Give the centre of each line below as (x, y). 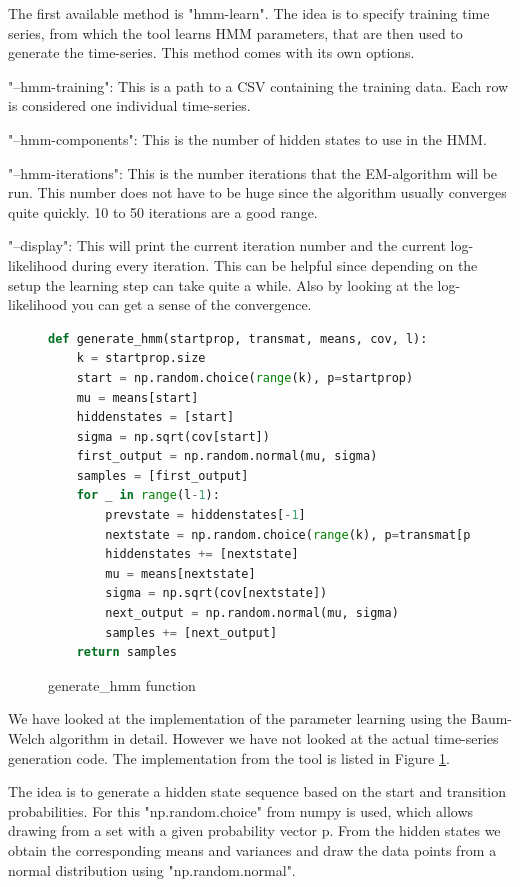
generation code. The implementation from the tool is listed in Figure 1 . (229, 757)
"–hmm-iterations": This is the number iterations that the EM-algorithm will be (253, 172)
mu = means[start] (137, 397)
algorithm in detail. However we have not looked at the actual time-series (274, 738)
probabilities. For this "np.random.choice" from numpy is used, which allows (241, 810)
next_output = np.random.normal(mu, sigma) (252, 613)
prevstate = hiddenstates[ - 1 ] (205, 515)
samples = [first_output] (162, 475)
